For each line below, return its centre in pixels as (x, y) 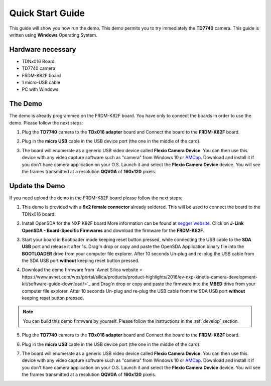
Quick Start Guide (47, 13)
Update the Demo (37, 186)
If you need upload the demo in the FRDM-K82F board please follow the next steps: (96, 198)
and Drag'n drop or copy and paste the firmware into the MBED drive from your (174, 284)
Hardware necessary (43, 49)
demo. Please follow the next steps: (46, 122)
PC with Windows (40, 89)
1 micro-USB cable (41, 82)
